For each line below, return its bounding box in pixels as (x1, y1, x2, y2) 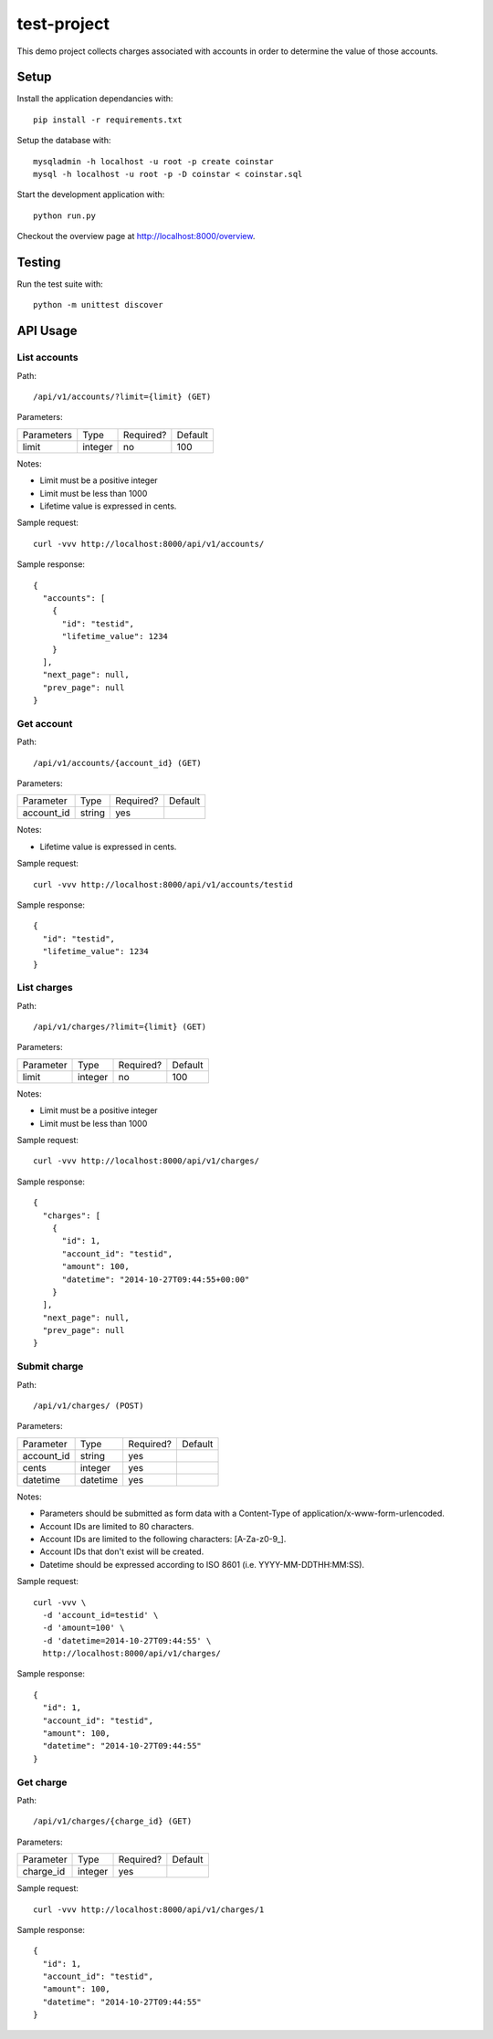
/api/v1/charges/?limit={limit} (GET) (33, 1022, 207, 1032)
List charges (16, 982, 73, 994)
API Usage (16, 323, 78, 339)
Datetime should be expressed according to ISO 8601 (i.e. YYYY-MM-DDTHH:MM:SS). (39, 1559, 365, 1570)
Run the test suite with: (16, 279, 104, 289)
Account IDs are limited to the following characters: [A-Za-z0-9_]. (39, 1533, 287, 1544)
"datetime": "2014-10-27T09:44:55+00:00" (61, 1274, 250, 1285)
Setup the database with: (16, 135, 111, 146)
